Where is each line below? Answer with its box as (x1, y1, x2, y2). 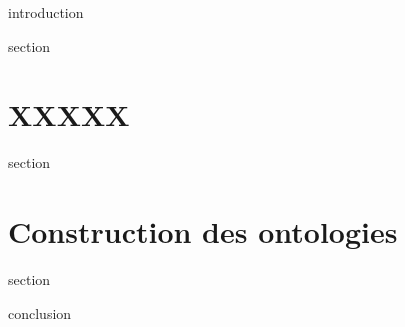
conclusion (8, 302, 72, 323)
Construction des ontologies (8, 211, 398, 252)
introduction (8, 2, 84, 22)
